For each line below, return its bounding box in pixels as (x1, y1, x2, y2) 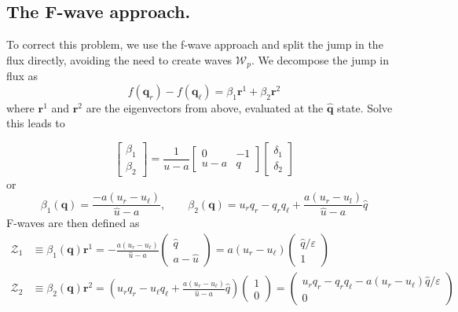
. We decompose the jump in (251, 51, 390, 68)
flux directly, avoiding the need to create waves (6, 51, 233, 68)
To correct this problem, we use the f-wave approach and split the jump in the (6, 36, 383, 53)
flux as (6, 68, 38, 84)
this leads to (6, 115, 65, 131)
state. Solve (337, 99, 393, 116)
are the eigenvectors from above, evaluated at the (86, 99, 324, 116)
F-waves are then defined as (6, 215, 140, 231)
